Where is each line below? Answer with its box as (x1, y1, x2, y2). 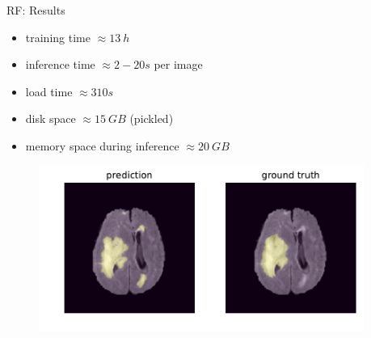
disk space (25, 110, 76, 127)
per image (154, 56, 203, 73)
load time (25, 82, 73, 99)
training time (25, 28, 91, 45)
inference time (25, 56, 95, 73)
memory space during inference (25, 137, 179, 154)
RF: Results (6, 2, 65, 18)
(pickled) (129, 110, 174, 127)
